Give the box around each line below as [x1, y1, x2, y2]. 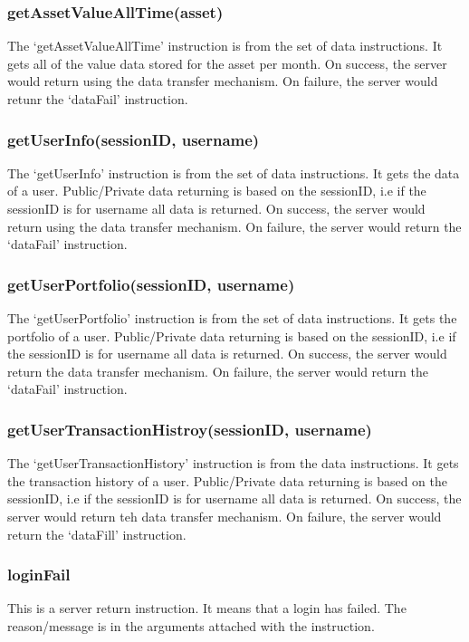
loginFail [7, 563, 71, 586]
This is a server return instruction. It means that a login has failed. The [7, 599, 407, 618]
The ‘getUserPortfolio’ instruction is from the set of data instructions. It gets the [7, 309, 457, 327]
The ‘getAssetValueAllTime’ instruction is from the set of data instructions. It [7, 36, 443, 55]
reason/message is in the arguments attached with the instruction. [7, 616, 375, 635]
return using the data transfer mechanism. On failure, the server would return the [7, 216, 462, 235]
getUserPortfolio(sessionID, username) [7, 273, 295, 295]
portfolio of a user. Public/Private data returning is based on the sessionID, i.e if [7, 326, 456, 345]
